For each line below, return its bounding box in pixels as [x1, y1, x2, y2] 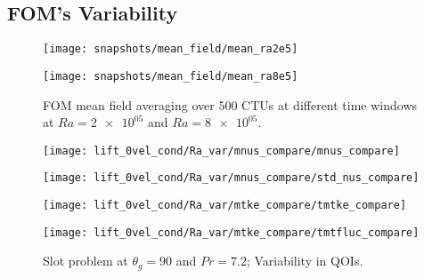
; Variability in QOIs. [246, 251, 363, 270]
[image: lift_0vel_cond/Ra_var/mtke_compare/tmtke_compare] [43, 199, 407, 212]
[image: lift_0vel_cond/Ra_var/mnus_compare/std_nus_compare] [43, 171, 420, 185]
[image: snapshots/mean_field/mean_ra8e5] [43, 69, 298, 83]
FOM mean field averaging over [43, 95, 215, 114]
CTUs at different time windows [241, 95, 418, 114]
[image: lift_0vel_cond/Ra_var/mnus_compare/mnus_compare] [43, 144, 400, 157]
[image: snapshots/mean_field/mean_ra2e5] [43, 43, 298, 56]
